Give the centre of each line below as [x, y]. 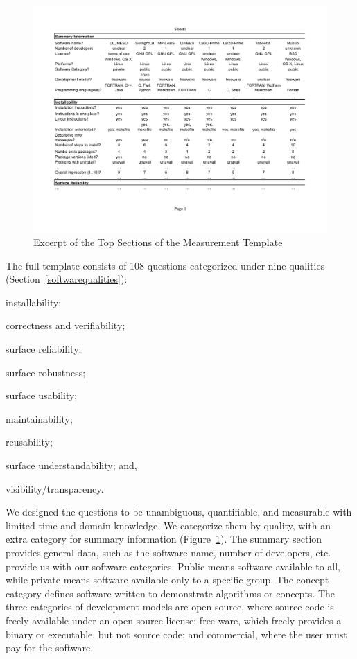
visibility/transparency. [55, 488]
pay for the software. [50, 648]
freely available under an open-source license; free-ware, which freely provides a [174, 620]
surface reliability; [44, 349]
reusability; [29, 442]
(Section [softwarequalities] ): [67, 279]
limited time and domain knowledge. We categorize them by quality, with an [168, 525]
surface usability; [42, 395]
